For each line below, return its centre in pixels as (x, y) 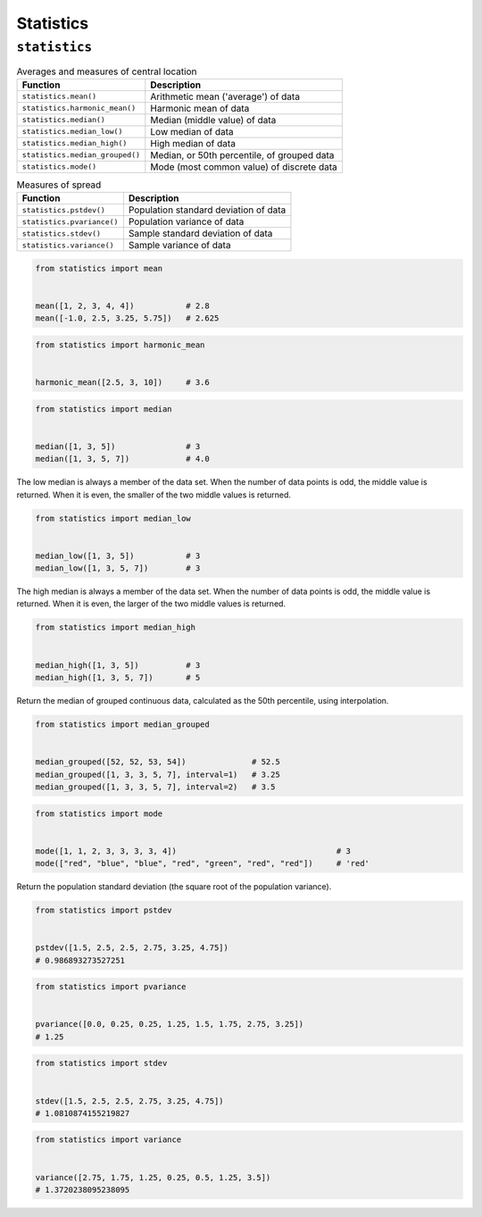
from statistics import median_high (116, 628)
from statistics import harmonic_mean (120, 345)
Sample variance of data (179, 246)
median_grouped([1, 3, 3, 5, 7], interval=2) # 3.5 (155, 787)
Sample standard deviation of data (200, 234)
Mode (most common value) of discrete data (244, 167)
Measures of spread (59, 185)
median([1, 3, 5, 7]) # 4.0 (122, 459)
